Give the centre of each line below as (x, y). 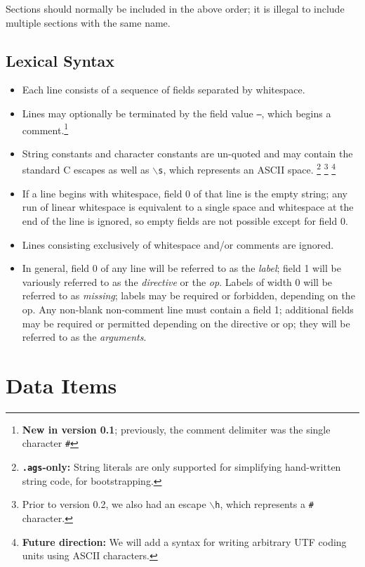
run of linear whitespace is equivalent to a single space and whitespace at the (188, 207)
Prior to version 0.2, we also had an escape (114, 504)
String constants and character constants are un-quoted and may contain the (187, 153)
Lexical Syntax (60, 60)
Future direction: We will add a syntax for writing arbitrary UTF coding (184, 541)
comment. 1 (45, 129)
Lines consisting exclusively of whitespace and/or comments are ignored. (178, 244)
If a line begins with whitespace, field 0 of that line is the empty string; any (185, 193)
